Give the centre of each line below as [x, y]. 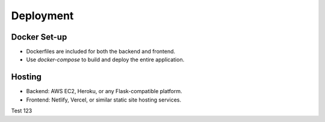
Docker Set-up [39, 37]
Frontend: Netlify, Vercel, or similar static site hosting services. [104, 100]
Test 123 [22, 111]
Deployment [42, 16]
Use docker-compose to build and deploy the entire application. [105, 59]
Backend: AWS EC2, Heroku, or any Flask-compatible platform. [104, 91]
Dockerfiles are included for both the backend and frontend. [101, 52]
